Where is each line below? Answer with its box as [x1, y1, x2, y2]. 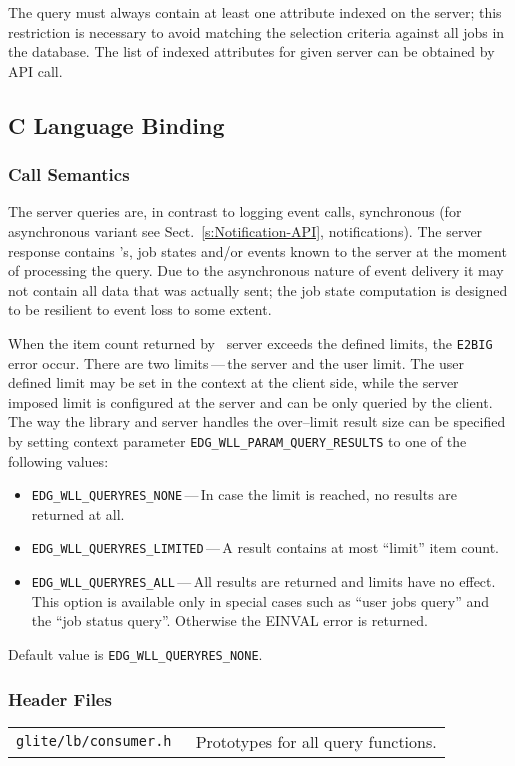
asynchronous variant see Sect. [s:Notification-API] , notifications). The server [8, 220, 483, 241]
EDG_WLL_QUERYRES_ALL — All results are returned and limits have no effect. [31, 571, 496, 592]
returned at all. [31, 503, 125, 524]
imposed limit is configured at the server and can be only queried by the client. [8, 391, 493, 412]
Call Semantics [8, 162, 130, 187]
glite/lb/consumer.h [16, 733, 172, 750]
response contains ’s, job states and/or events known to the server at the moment [8, 240, 507, 261]
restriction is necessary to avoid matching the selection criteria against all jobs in [8, 21, 505, 42]
